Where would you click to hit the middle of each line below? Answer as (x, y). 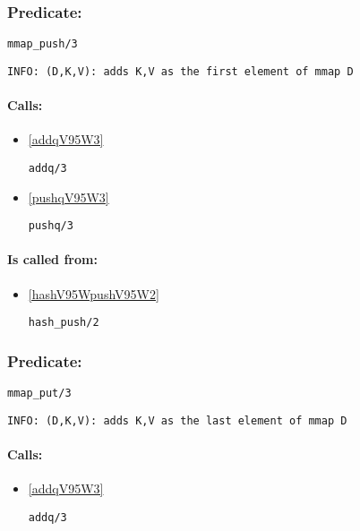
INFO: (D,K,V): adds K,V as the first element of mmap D (180, 71)
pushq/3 (51, 226)
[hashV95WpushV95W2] (94, 293)
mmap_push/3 (43, 44)
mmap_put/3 (39, 394)
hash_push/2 (64, 323)
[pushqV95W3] (69, 197)
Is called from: (52, 259)
